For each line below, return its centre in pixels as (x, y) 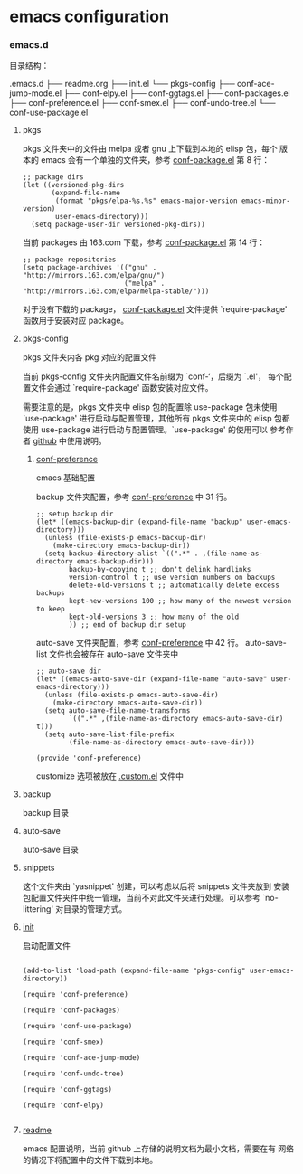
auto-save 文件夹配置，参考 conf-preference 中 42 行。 (140, 643)
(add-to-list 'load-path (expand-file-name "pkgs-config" (134, 971)
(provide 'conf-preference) (89, 758)
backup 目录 (46, 813)
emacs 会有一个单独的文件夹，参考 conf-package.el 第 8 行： (155, 160)
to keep (50, 609)
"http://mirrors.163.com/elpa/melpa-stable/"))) (116, 291)
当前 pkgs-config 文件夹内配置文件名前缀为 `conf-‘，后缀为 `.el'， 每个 (153, 376)
